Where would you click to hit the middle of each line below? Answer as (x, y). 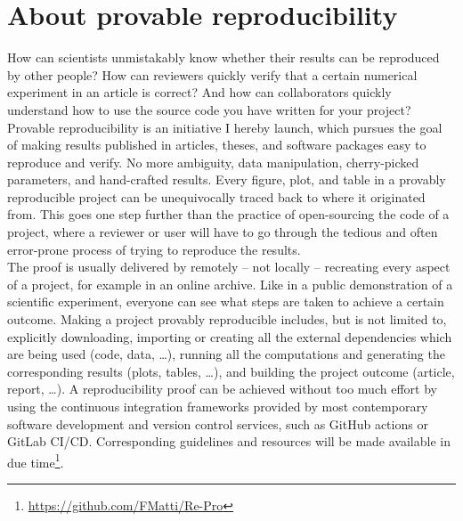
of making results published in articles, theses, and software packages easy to (217, 145)
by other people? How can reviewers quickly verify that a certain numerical (212, 74)
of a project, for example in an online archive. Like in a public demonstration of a (230, 284)
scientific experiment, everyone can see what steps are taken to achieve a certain (226, 301)
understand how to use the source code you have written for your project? (209, 109)
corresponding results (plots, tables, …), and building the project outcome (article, (231, 371)
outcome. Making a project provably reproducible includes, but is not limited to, (227, 319)
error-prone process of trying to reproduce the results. (154, 249)
